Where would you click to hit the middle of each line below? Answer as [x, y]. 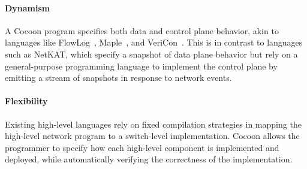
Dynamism [28, 7]
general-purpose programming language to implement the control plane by [141, 66]
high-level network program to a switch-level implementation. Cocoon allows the [152, 136]
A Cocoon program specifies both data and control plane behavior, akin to [142, 30]
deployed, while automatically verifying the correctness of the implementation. [149, 159]
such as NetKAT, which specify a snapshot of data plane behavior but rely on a [151, 54]
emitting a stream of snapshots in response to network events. [118, 78]
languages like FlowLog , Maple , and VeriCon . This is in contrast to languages [154, 42]
